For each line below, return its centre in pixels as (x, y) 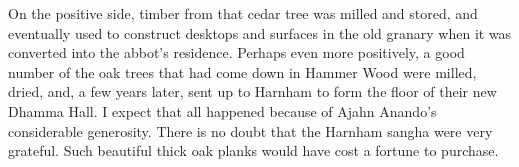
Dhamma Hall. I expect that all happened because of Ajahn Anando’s (222, 110)
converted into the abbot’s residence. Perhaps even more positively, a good (236, 52)
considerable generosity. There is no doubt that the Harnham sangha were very (250, 130)
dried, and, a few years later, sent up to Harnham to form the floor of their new (252, 91)
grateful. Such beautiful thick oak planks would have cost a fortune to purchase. (253, 150)
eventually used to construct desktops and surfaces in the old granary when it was (260, 32)
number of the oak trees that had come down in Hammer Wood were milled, (242, 71)
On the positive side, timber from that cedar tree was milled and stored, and (243, 13)
